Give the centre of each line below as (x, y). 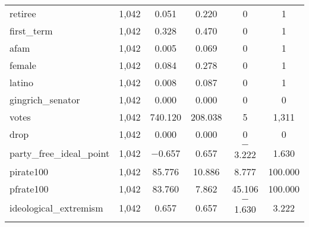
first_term (31, 31)
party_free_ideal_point (60, 153)
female (23, 65)
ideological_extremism (56, 207)
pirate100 (29, 171)
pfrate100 (29, 189)
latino (22, 82)
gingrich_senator (45, 100)
